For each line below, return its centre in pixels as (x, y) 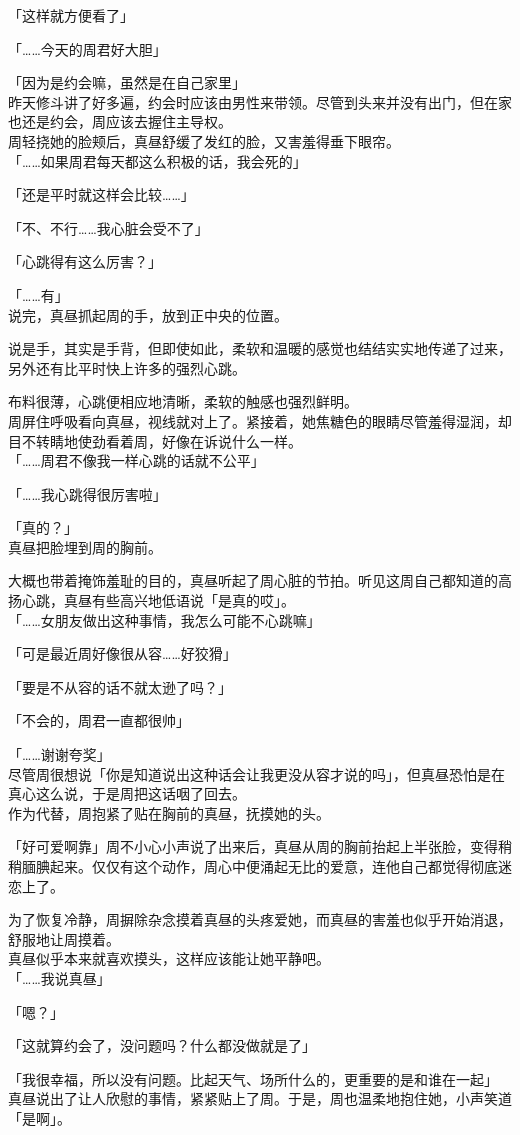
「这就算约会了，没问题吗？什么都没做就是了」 (162, 1045)
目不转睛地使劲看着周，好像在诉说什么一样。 (155, 440)
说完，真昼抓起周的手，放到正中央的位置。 (148, 314)
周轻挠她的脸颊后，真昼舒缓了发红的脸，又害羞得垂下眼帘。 (204, 140)
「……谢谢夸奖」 (59, 754)
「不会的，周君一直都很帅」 (99, 720)
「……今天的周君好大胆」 (87, 48)
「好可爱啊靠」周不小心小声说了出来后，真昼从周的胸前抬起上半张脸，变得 (253, 846)
